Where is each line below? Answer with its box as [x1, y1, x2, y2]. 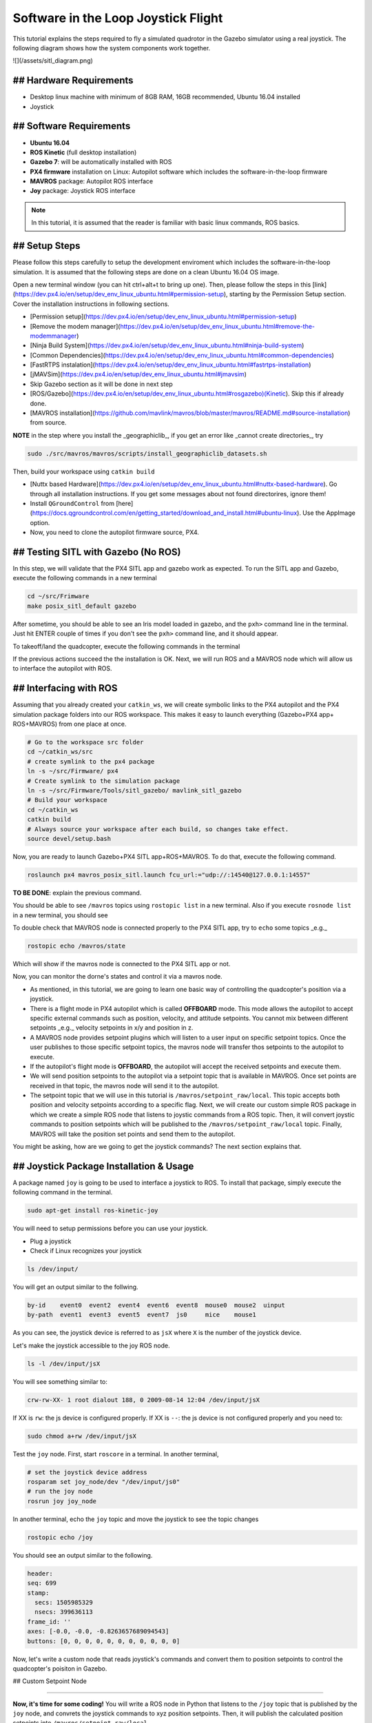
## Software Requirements [12, 121, 131, 132]
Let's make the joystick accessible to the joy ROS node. [12, 1341, 170, 1349]
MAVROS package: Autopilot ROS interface [30, 177, 154, 185]
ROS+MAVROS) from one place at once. [12, 720, 127, 728]
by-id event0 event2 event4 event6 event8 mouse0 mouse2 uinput [27, 1301, 286, 1309]
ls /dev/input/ [27, 1265, 79, 1273]
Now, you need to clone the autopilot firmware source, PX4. [30, 528, 200, 537]
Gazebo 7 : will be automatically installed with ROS [30, 158, 172, 166]
